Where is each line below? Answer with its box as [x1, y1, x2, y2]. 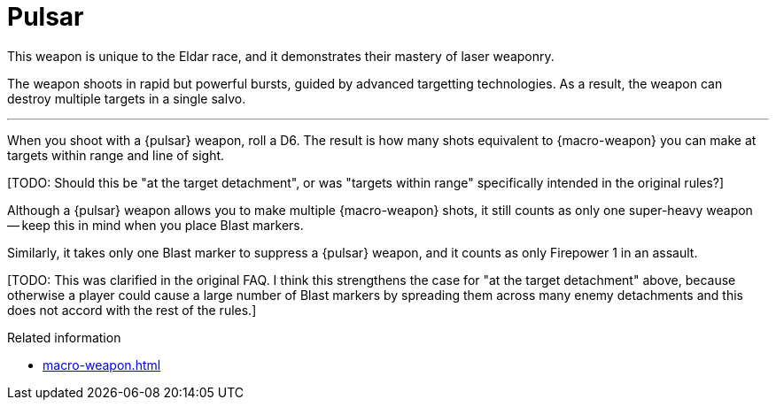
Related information [7, 329, 121, 345]
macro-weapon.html [43, 357, 161, 372]
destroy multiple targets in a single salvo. [7, 90, 246, 106]
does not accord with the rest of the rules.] [7, 302, 257, 318]
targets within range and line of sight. [7, 147, 225, 163]
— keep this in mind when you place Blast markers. [7, 217, 304, 233]
